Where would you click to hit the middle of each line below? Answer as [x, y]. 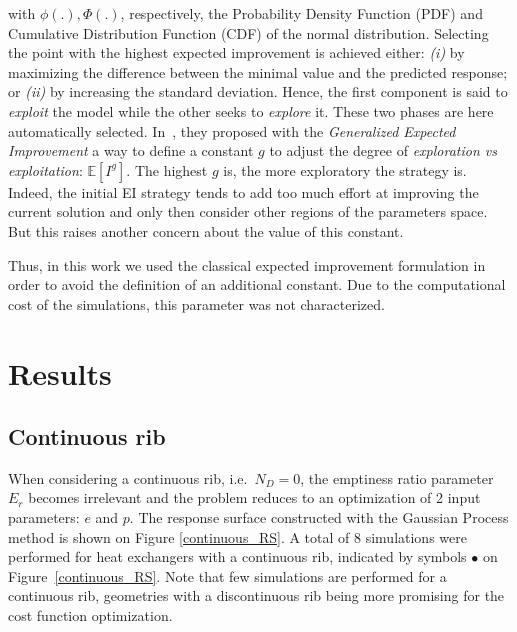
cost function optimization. [90, 615]
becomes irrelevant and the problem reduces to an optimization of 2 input [254, 497]
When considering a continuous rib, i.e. [128, 477]
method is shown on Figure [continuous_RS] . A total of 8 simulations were [237, 536]
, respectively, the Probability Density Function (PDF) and [301, 13]
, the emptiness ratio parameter [397, 477]
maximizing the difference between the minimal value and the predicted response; [258, 71]
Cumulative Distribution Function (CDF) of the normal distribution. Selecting [248, 32]
